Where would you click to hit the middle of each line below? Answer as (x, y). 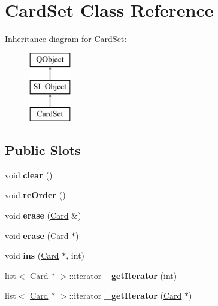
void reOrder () (35, 195)
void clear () (29, 175)
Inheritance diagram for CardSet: (66, 39)
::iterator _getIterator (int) (123, 275)
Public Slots (43, 150)
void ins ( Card (32, 255)
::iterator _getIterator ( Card (125, 296)
